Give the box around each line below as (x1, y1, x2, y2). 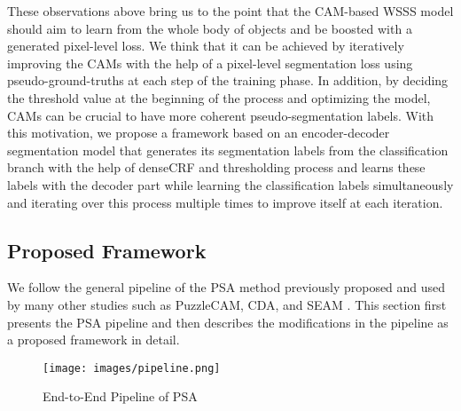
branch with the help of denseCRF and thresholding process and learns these (7, 158, 426, 177)
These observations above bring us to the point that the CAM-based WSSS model (7, 2, 454, 20)
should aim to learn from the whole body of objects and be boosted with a (7, 19, 412, 37)
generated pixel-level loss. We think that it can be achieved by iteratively (7, 36, 404, 55)
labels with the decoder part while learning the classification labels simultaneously (7, 175, 454, 194)
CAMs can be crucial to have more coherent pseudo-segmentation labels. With (7, 106, 434, 124)
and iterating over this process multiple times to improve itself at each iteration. (7, 193, 443, 211)
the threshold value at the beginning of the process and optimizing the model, (7, 88, 431, 107)
